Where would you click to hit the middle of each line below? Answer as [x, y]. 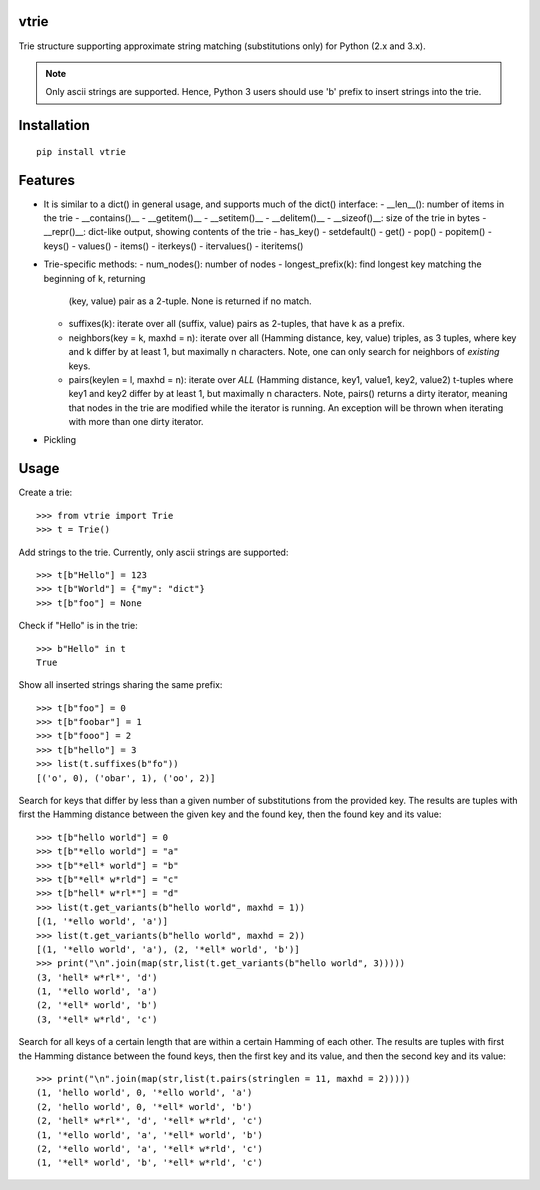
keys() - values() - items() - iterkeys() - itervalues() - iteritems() [173, 246]
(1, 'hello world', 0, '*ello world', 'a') [144, 1093]
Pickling [60, 440]
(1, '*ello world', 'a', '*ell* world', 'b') [150, 1134]
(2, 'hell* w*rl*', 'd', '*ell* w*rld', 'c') [150, 1121]
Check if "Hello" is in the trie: [78, 626]
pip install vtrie [81, 151]
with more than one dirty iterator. [136, 422]
